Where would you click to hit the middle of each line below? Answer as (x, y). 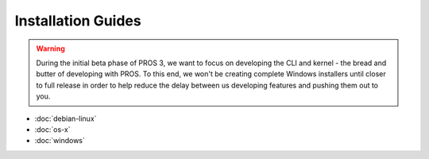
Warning (50, 48)
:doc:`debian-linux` (66, 118)
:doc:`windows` (60, 141)
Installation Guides (78, 21)
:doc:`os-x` (52, 129)
